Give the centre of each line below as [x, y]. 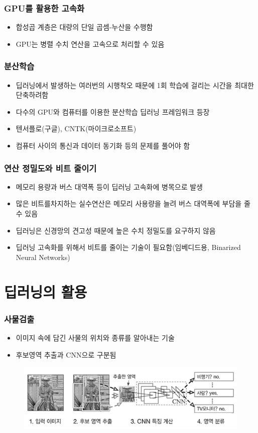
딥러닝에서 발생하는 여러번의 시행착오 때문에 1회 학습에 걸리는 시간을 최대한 [135, 85]
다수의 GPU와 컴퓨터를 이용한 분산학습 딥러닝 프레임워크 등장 [113, 111]
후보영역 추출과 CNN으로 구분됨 [66, 354]
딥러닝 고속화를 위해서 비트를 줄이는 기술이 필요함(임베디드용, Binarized [128, 247]
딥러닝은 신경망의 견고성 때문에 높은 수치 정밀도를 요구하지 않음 [116, 230]
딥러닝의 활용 [46, 291]
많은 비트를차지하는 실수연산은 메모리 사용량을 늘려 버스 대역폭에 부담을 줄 [133, 203]
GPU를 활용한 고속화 [44, 8]
